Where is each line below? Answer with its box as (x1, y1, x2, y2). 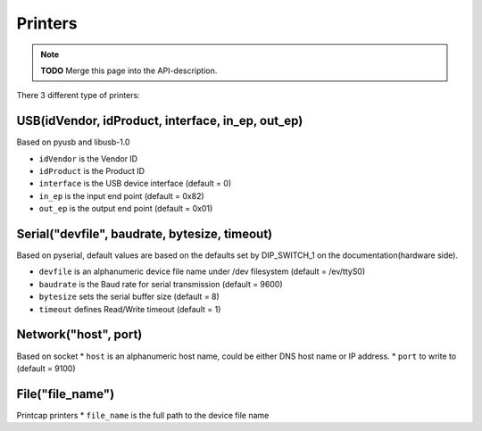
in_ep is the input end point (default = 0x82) (38, 190, 204, 201)
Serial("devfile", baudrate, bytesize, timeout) (16, 227, 272, 241)
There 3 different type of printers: (16, 90, 140, 101)
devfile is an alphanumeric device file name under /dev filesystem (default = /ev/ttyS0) (38, 266, 366, 277)
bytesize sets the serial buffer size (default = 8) (38, 291, 220, 303)
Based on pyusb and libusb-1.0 (16, 137, 130, 147)
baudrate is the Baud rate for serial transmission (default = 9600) (38, 278, 283, 289)
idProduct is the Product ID (38, 166, 145, 177)
